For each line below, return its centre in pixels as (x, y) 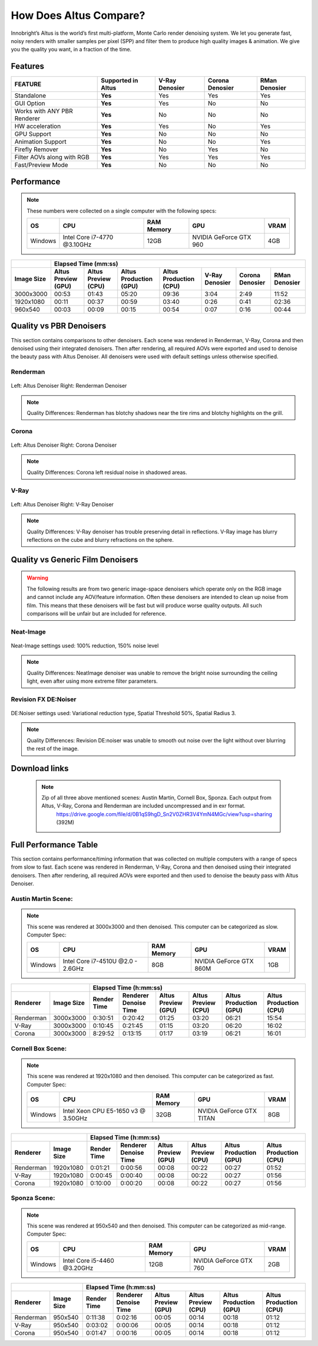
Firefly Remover (37, 149)
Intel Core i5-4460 (88, 1260)
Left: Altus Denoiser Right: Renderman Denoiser (69, 386)
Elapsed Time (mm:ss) (86, 264)
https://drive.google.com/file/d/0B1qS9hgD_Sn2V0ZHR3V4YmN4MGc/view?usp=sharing (164, 814)
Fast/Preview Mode (41, 165)
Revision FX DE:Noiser (44, 699)
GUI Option (30, 103)
